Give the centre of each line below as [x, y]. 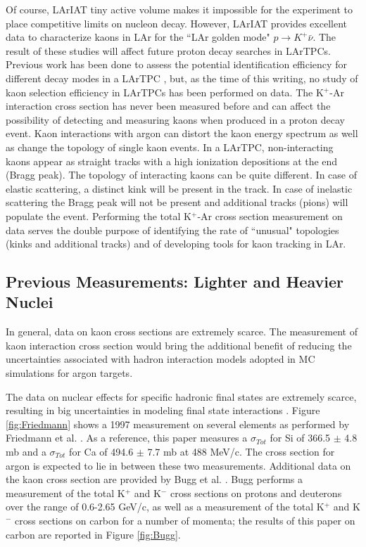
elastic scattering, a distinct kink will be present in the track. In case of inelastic [179, 188]
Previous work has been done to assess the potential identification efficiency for [176, 64]
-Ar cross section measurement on [270, 215]
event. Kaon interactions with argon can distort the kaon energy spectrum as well [182, 133]
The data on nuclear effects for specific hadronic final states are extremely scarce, [181, 396]
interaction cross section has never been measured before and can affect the [168, 106]
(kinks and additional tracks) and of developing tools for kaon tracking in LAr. [176, 244]
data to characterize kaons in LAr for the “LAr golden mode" [138, 37]
